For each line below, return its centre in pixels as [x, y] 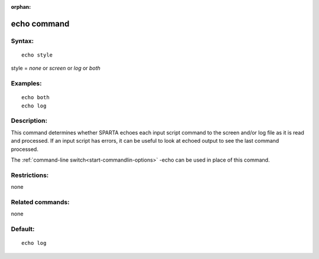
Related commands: [40, 202]
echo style [37, 55]
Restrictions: [30, 175]
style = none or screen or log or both [56, 68]
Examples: [26, 84]
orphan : [21, 7]
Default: [23, 229]
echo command [40, 24]
